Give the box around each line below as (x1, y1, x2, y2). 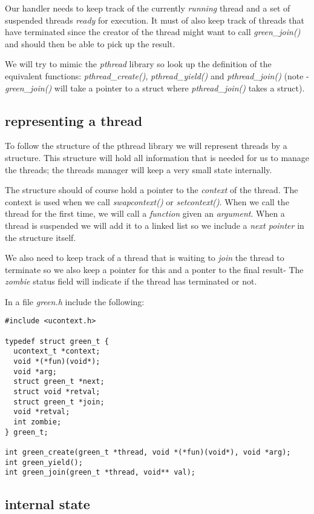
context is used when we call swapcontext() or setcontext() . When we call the (5, 195, 289, 208)
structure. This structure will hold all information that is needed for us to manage (5, 151, 310, 163)
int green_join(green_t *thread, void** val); (5, 468, 195, 477)
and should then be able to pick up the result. (5, 37, 175, 50)
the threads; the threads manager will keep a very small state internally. (5, 163, 272, 176)
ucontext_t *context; (13, 347, 100, 356)
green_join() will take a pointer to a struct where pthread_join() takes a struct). (5, 81, 305, 94)
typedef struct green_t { (5, 337, 109, 346)
